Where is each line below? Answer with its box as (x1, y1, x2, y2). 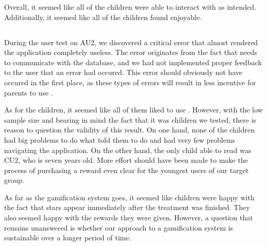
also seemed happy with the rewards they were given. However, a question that (4, 212, 253, 223)
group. (4, 175, 24, 185)
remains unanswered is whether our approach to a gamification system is (4, 222, 234, 233)
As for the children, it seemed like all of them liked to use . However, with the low (4, 104, 263, 115)
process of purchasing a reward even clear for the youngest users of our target (4, 164, 249, 175)
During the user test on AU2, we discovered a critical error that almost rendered (4, 36, 258, 47)
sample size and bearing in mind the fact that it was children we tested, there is (4, 114, 257, 125)
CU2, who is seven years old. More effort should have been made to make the (4, 155, 248, 165)
